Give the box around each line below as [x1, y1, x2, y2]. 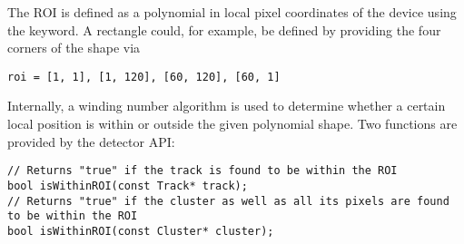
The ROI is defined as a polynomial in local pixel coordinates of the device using [7, 3, 457, 21]
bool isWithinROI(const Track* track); [7, 179, 248, 192]
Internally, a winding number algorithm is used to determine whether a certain [7, 96, 446, 115]
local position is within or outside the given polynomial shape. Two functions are [7, 114, 458, 133]
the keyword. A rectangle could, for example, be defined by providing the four [7, 20, 441, 39]
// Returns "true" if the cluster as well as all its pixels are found [7, 194, 449, 208]
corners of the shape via [7, 38, 141, 57]
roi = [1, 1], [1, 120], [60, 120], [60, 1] [7, 70, 281, 83]
